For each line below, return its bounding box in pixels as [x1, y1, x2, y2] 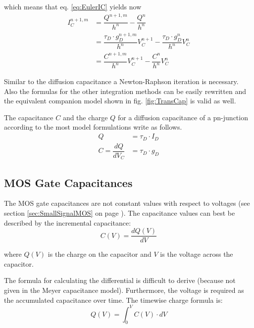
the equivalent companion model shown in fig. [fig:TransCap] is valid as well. [4, 95, 236, 106]
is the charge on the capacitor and [48, 249, 152, 259]
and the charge [62, 112, 108, 122]
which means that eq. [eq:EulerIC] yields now [4, 1, 142, 11]
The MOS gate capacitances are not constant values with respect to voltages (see [4, 198, 250, 208]
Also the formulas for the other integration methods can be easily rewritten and [4, 86, 246, 96]
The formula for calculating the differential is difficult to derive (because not [4, 275, 236, 285]
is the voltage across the [160, 249, 233, 259]
